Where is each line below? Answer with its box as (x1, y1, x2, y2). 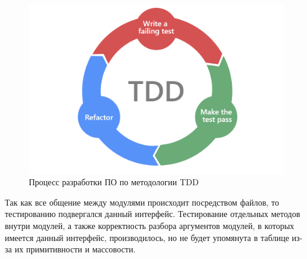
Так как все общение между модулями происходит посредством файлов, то (5, 195, 279, 208)
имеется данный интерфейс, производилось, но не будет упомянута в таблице (5, 231, 290, 243)
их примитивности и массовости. (14, 243, 136, 255)
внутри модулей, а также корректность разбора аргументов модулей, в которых (5, 219, 294, 231)
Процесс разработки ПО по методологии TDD (29, 176, 199, 188)
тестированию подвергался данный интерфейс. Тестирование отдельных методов (5, 207, 300, 220)
